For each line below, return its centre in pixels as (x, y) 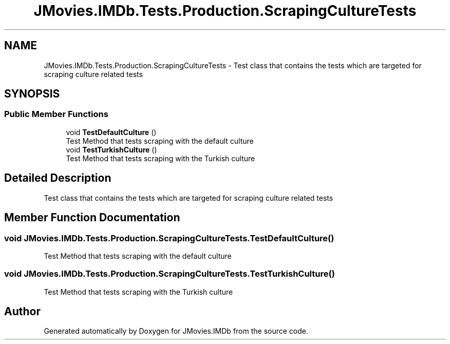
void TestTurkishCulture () (111, 149)
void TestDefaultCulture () (111, 132)
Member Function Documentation (92, 218)
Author (22, 312)
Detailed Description (58, 178)
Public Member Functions (56, 114)
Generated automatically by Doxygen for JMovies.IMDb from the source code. (176, 331)
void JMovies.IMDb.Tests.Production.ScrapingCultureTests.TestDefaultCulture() (169, 238)
